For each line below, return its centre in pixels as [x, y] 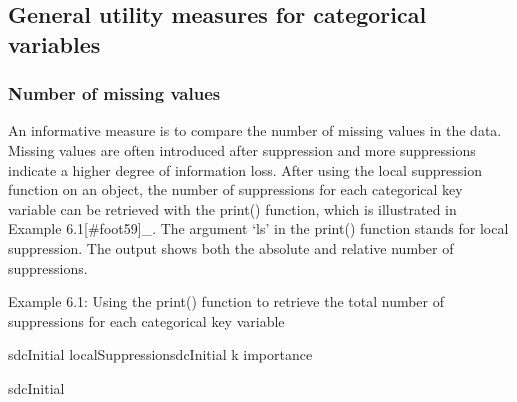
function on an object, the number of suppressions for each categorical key [235, 189]
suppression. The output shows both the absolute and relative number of [231, 247]
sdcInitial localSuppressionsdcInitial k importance [160, 354]
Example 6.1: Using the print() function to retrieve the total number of [226, 301]
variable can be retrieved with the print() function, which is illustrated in [232, 208]
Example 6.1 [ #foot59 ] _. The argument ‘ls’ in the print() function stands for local [258, 228]
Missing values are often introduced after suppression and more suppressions [242, 149]
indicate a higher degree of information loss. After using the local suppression [245, 169]
